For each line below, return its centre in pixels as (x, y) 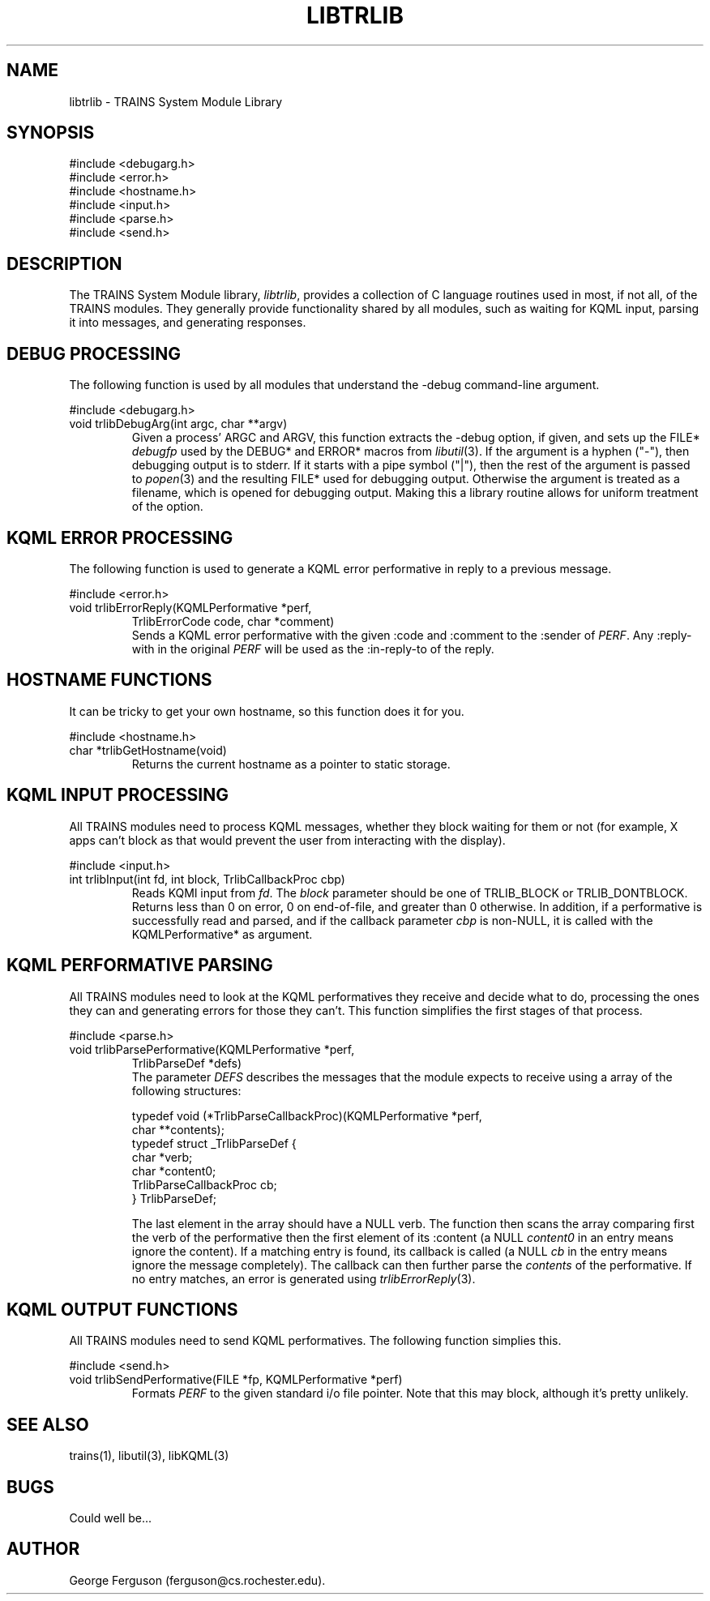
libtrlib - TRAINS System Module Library (176, 101)
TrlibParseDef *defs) (187, 1063)
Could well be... (111, 1518)
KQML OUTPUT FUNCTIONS (122, 1309)
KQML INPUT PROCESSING (118, 795)
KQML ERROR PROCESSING (120, 537)
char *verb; (162, 1157)
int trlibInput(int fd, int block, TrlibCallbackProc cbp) (207, 879)
